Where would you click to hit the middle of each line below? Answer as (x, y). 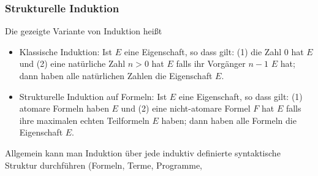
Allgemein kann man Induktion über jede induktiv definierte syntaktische (143, 152)
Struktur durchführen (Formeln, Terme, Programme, (104, 165)
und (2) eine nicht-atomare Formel (186, 108)
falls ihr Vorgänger (211, 63)
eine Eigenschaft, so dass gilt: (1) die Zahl (203, 51)
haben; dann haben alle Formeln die (229, 120)
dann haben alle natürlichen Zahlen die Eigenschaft (116, 75)
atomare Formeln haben (64, 108)
